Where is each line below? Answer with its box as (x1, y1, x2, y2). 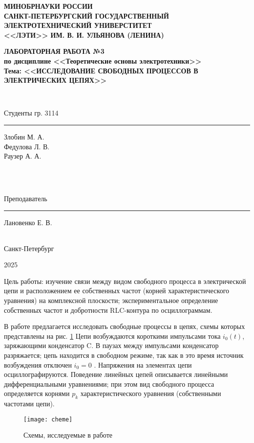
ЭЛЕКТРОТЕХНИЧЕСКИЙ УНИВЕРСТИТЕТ (4, 20, 152, 30)
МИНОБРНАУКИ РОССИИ (4, 1, 93, 11)
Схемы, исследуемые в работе (23, 430, 113, 440)
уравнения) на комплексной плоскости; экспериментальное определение (4, 295, 218, 305)
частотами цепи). (4, 398, 55, 409)
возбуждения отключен (4, 359, 72, 370)
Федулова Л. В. (4, 141, 50, 151)
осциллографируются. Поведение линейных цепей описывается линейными (4, 369, 228, 379)
